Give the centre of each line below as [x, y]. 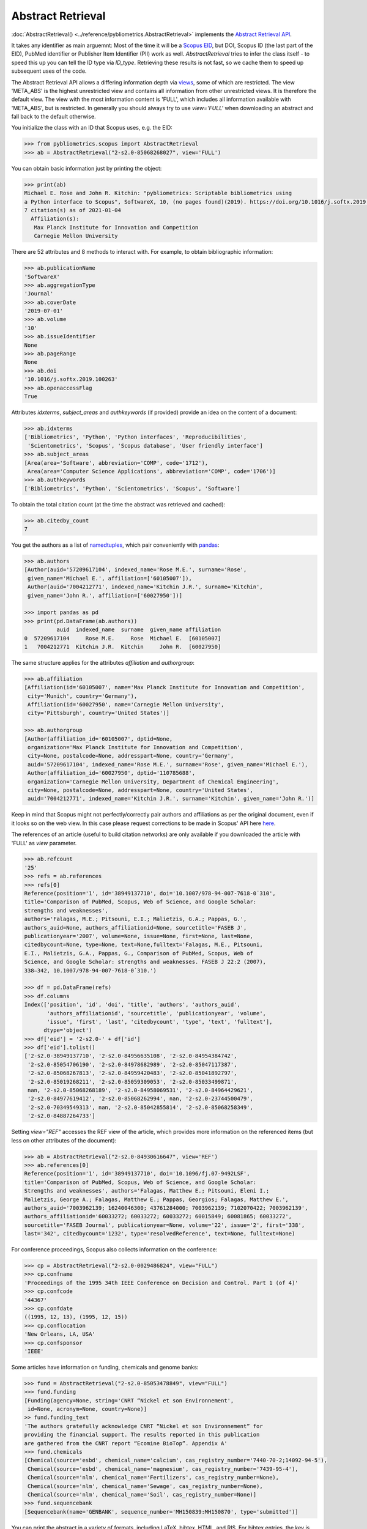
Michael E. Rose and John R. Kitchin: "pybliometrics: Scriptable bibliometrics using [158, 193]
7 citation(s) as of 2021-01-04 [73, 210]
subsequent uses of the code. [49, 71]
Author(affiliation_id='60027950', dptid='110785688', [112, 773]
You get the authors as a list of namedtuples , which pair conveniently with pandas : [115, 545]
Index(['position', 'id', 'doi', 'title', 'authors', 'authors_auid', [132, 1005]
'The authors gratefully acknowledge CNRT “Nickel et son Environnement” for [143, 1426]
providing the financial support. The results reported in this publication [142, 1435]
